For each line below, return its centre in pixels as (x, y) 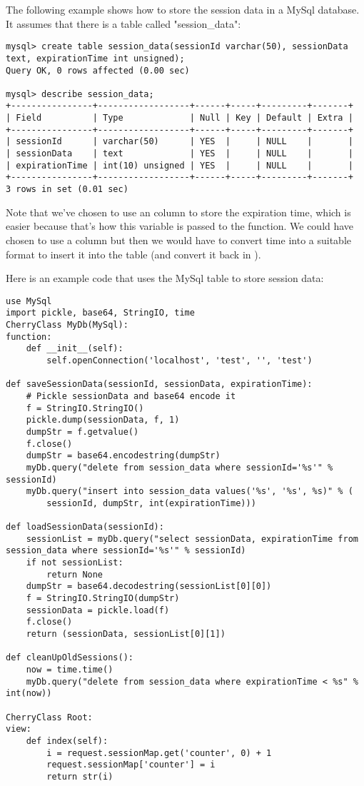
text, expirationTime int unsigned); (95, 58)
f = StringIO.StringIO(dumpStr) (103, 599)
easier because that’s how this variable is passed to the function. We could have (180, 226)
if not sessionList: (75, 563)
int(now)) (29, 694)
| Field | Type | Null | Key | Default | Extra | (180, 118)
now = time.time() (70, 670)
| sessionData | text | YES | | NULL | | (180, 154)
